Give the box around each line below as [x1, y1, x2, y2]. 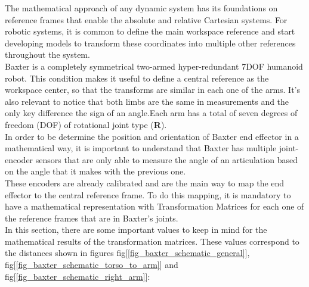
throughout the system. [5, 48, 90, 61]
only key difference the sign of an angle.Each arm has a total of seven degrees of [5, 107, 298, 119]
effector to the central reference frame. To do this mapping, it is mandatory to [5, 188, 291, 201]
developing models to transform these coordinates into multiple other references [5, 36, 296, 49]
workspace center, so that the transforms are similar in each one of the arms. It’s [5, 83, 301, 96]
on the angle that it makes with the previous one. [5, 165, 186, 177]
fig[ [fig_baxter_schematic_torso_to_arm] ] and [5, 258, 178, 271]
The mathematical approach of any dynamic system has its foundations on [5, 2, 278, 14]
